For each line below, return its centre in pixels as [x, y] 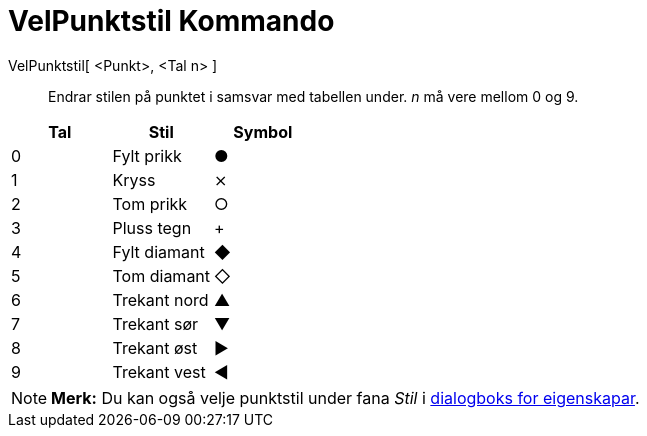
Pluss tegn [152, 227]
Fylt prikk [147, 155]
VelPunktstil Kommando [171, 21]
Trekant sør [155, 323]
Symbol [263, 131]
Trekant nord [160, 299]
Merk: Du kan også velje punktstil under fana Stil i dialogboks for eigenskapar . [345, 397]
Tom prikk [150, 203]
